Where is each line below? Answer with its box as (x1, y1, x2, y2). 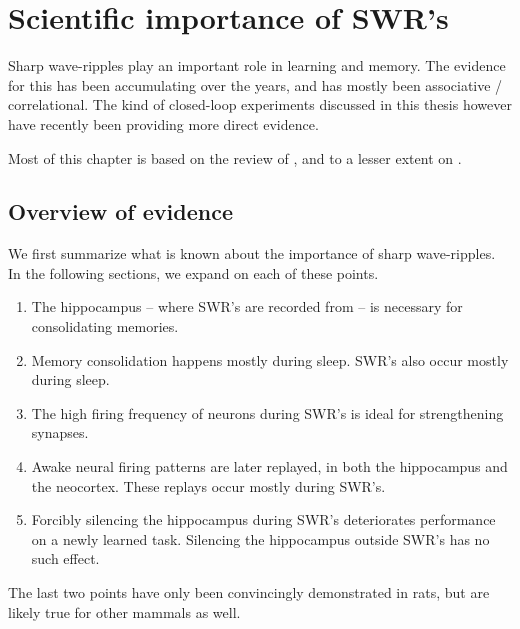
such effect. (31, 548, 100, 569)
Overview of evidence (8, 196, 233, 227)
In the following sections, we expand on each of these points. (8, 262, 379, 283)
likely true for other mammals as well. (8, 601, 241, 622)
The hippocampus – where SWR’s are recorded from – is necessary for (31, 296, 463, 317)
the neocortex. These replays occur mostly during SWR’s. (31, 475, 386, 496)
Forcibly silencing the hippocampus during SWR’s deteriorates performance (31, 509, 496, 530)
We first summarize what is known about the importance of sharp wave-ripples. (8, 243, 496, 264)
